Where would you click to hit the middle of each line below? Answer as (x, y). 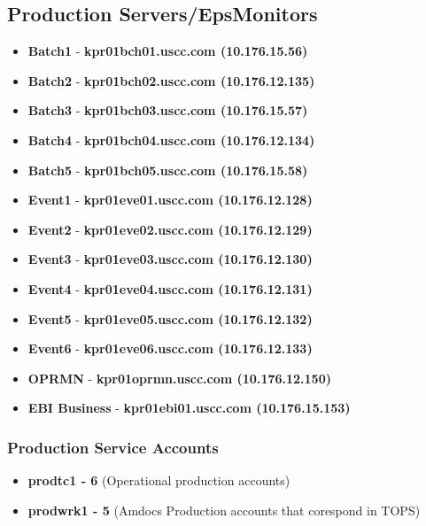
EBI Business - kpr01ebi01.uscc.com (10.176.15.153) (189, 408)
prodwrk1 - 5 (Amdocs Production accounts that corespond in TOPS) (224, 510)
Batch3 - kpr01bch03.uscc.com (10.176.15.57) (168, 110)
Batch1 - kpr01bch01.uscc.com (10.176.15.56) (168, 51)
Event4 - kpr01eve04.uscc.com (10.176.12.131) (170, 288)
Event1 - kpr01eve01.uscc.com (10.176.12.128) (170, 200)
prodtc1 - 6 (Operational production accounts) (159, 480)
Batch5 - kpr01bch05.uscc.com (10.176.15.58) (168, 170)
